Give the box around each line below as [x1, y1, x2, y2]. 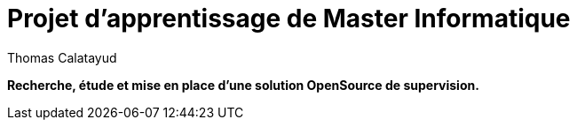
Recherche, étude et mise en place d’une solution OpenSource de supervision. [7, 77, 479, 93]
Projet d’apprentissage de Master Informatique [7, 4, 571, 34]
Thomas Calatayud [7, 49, 117, 65]
